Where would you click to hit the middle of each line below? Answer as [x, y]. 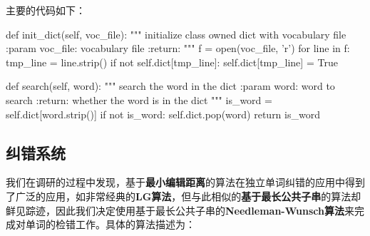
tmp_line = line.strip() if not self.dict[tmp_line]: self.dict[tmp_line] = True [172, 62]
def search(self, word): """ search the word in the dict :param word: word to [170, 86]
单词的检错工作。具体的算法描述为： [110, 224]
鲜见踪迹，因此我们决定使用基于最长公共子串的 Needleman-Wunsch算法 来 [180, 210]
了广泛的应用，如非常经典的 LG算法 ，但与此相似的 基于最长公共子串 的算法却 [184, 196]
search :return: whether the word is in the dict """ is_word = [139, 99]
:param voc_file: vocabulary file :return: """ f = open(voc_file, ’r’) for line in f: [178, 48]
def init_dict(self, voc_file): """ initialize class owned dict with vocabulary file [176, 34]
